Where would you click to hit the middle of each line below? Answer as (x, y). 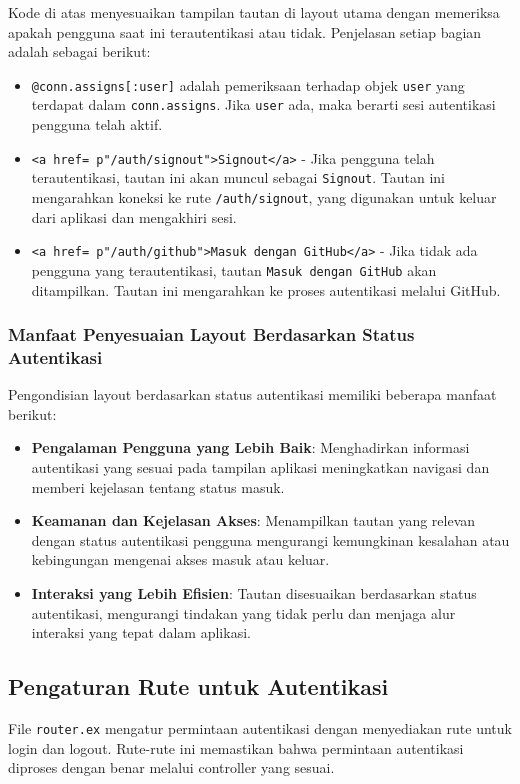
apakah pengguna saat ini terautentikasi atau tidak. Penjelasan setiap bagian (245, 31)
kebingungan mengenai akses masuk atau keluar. (180, 559)
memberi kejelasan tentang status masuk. (158, 486)
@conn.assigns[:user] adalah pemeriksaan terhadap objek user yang (248, 84)
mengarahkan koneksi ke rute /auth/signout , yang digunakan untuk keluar (264, 197)
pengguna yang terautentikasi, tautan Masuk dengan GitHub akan (234, 269)
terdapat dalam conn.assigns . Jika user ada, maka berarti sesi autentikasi (263, 104)
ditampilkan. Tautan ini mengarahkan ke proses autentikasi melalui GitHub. (266, 289)
